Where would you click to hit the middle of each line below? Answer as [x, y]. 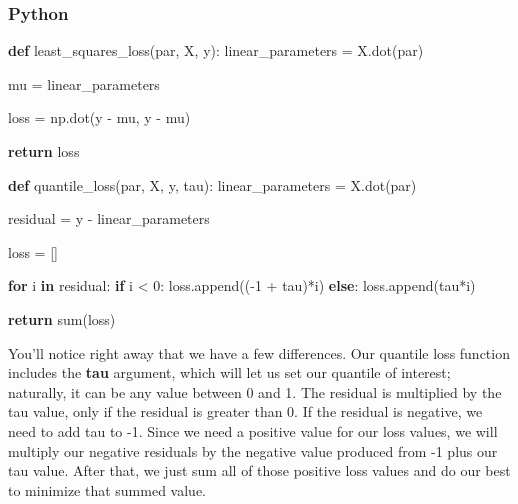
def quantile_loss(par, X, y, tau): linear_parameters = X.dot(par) [212, 184]
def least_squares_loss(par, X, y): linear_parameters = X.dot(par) [216, 50]
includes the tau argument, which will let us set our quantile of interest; [229, 372]
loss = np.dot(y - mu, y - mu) [99, 117]
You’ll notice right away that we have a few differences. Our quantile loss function [259, 352]
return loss [44, 151]
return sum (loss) [62, 318]
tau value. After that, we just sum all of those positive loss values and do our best [259, 470]
